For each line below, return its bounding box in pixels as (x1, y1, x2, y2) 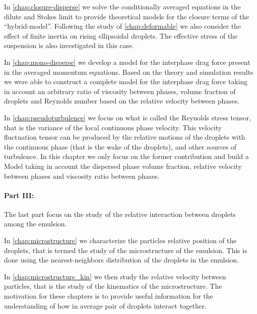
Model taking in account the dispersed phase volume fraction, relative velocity (4, 160, 242, 171)
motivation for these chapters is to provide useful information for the (4, 291, 213, 301)
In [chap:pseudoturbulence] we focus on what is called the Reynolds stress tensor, (4, 112, 251, 122)
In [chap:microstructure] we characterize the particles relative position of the (4, 235, 237, 246)
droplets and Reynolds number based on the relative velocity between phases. (4, 96, 240, 106)
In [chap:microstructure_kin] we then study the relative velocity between (4, 271, 226, 281)
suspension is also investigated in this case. (4, 40, 134, 51)
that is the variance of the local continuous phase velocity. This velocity (4, 122, 222, 132)
